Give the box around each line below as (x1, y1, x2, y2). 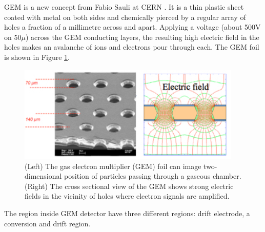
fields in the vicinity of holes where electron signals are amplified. (25, 191, 230, 201)
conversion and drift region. (4, 218, 91, 228)
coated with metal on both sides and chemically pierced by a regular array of (4, 11, 246, 22)
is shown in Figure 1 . (4, 51, 70, 62)
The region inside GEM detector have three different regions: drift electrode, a (4, 208, 250, 219)
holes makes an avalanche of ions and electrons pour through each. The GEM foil (4, 41, 259, 52)
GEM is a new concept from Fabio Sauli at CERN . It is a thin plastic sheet (4, 2, 244, 12)
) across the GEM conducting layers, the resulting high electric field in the (25, 31, 259, 42)
